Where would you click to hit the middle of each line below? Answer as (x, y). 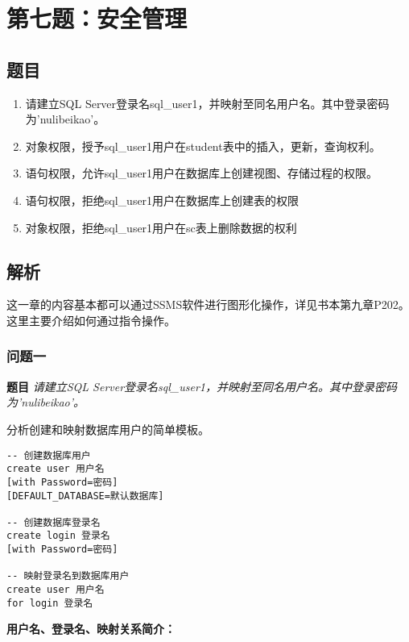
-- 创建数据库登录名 (54, 522)
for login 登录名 (50, 603)
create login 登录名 (58, 536)
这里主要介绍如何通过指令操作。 (91, 320)
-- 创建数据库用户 (49, 455)
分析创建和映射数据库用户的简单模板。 (108, 429)
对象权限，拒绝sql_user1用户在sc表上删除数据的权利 (161, 227)
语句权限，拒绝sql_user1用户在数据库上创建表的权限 (162, 200)
